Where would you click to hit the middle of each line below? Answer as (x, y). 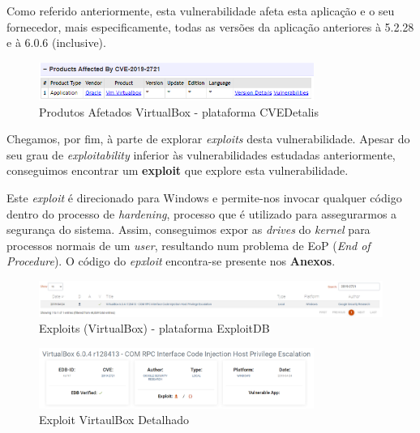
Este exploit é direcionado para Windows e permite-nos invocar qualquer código (204, 198)
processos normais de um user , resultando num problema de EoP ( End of (189, 245)
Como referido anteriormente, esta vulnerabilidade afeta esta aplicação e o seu (201, 11)
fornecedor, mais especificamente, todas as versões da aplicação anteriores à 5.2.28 (210, 26)
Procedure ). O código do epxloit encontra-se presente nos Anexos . (171, 261)
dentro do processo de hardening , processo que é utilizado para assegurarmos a (202, 213)
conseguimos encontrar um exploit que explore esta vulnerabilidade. (178, 170)
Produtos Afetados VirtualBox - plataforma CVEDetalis (179, 111)
